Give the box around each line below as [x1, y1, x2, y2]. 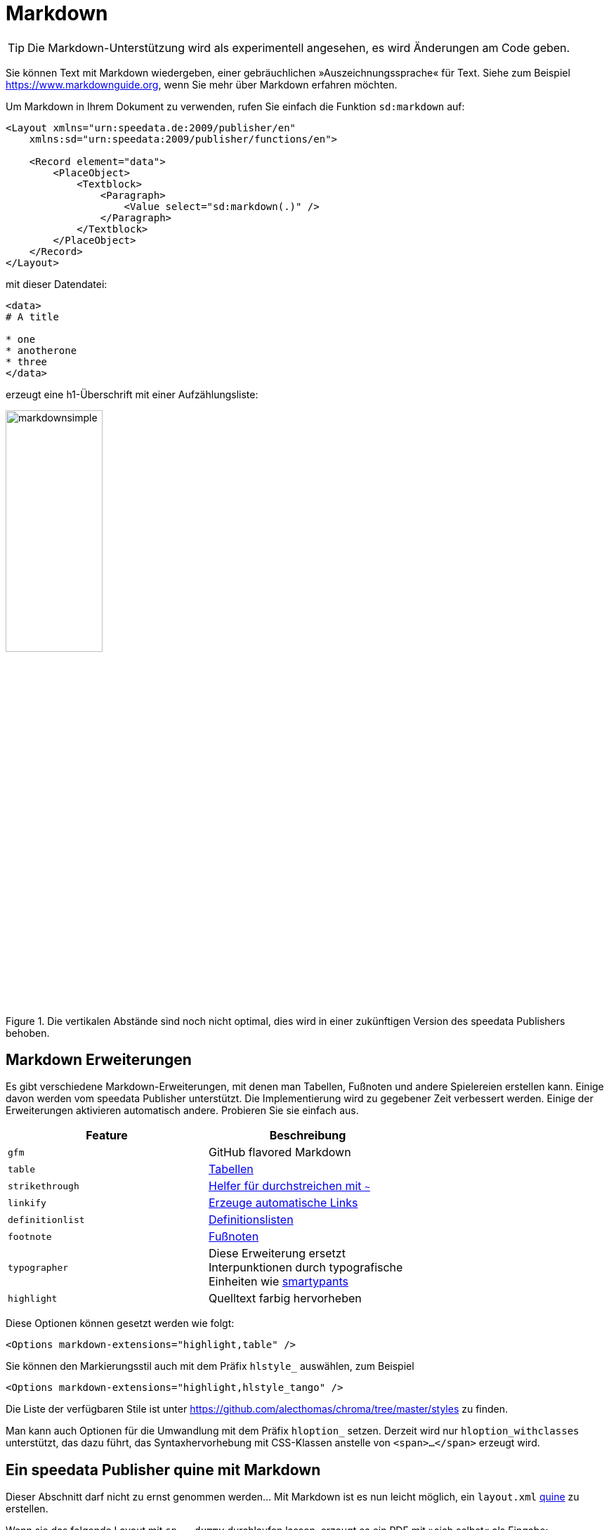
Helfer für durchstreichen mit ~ [208, 1179, 370, 1194]
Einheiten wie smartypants [208, 1274, 348, 1289]
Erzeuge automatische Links [208, 1196, 358, 1210]
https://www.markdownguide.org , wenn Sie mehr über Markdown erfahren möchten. [6, 78, 398, 91]
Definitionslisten [208, 1212, 294, 1227]
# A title [6, 310, 59, 322]
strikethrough [8, 1180, 79, 1191]
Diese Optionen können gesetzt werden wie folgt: [6, 1317, 235, 1330]
